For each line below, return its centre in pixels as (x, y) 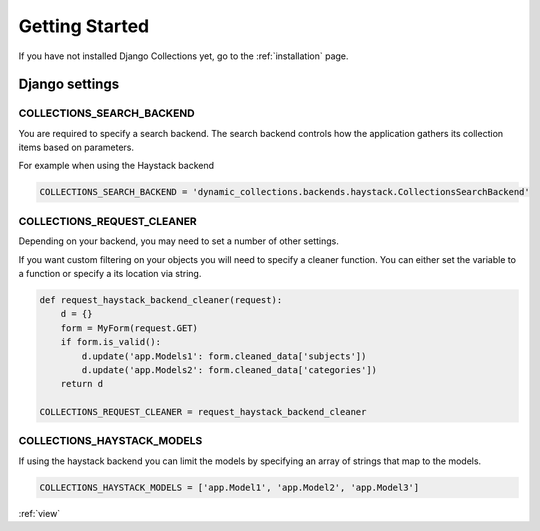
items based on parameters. (76, 147)
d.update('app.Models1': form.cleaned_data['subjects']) (224, 356)
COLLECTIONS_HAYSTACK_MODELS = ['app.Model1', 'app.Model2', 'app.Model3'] (229, 487)
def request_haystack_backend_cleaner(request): (161, 299)
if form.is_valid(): (111, 342)
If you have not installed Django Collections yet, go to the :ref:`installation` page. (183, 56)
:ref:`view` (39, 513)
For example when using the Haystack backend (116, 166)
